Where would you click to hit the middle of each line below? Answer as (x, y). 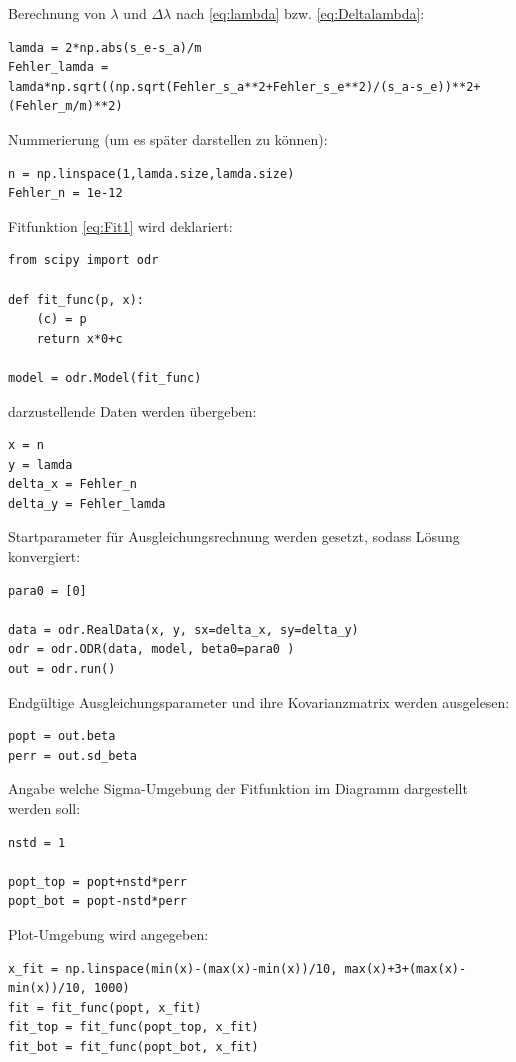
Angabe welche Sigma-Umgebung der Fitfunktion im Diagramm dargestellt (238, 788)
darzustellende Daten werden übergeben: (132, 410)
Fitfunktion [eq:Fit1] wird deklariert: (120, 225)
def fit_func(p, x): (76, 299)
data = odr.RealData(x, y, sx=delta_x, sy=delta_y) (183, 629)
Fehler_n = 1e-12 (65, 193)
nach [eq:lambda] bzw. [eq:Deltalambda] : (300, 13)
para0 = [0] (47, 590)
